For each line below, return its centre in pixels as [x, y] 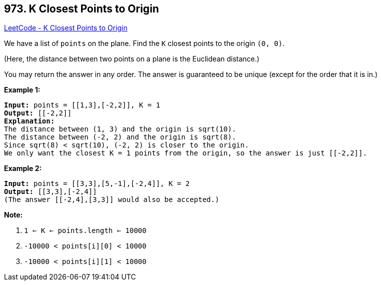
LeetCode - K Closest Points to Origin [66, 28]
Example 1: [22, 90]
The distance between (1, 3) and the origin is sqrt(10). [120, 129]
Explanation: [30, 121]
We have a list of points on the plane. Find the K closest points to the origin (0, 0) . [144, 43]
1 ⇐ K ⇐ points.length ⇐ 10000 [85, 231]
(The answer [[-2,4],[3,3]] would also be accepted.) [112, 200]
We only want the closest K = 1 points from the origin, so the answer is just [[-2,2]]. [185, 153]
